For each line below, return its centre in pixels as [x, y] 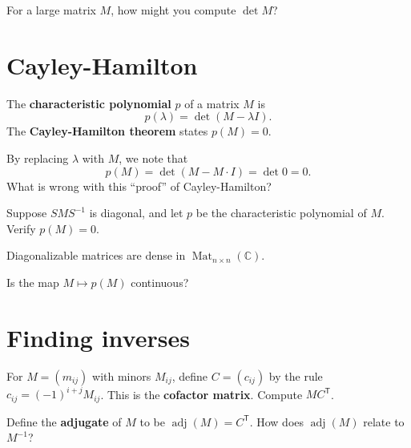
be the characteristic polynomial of [281, 213]
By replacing [38, 157]
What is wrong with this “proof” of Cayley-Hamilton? [139, 186]
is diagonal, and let [136, 213]
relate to [384, 421]
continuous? [160, 282]
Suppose [27, 213]
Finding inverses [98, 337]
